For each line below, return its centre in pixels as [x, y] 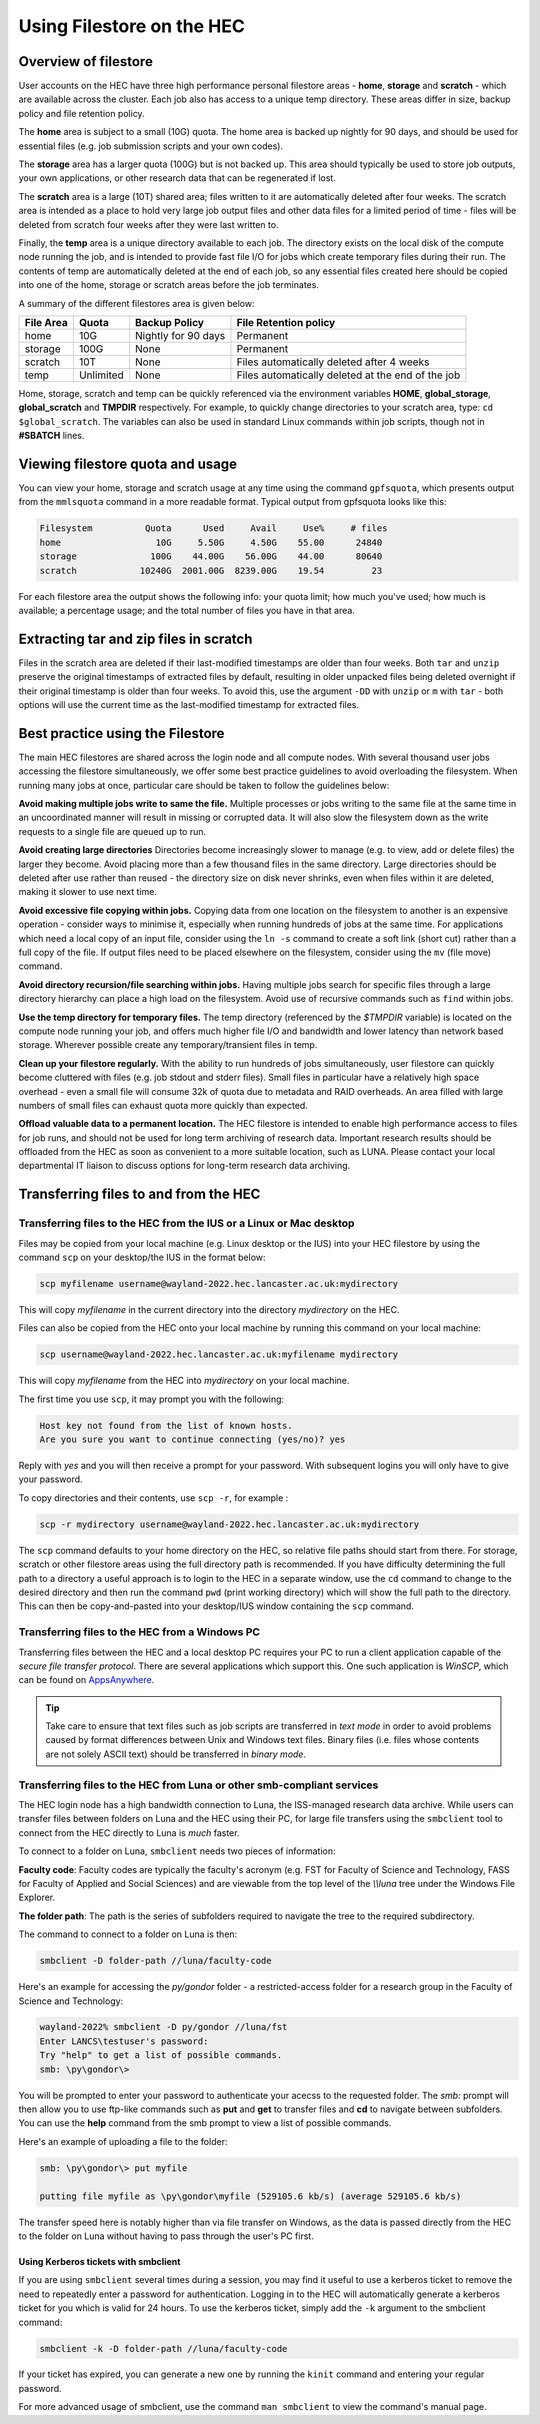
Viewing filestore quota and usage [127, 463]
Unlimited [101, 375]
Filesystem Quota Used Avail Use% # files [213, 528]
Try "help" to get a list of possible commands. [161, 2055]
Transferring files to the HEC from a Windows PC [139, 1632]
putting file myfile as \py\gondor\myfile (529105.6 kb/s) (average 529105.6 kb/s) [250, 2196]
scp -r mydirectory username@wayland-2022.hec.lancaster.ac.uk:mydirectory [229, 1524]
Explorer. [37, 1897]
